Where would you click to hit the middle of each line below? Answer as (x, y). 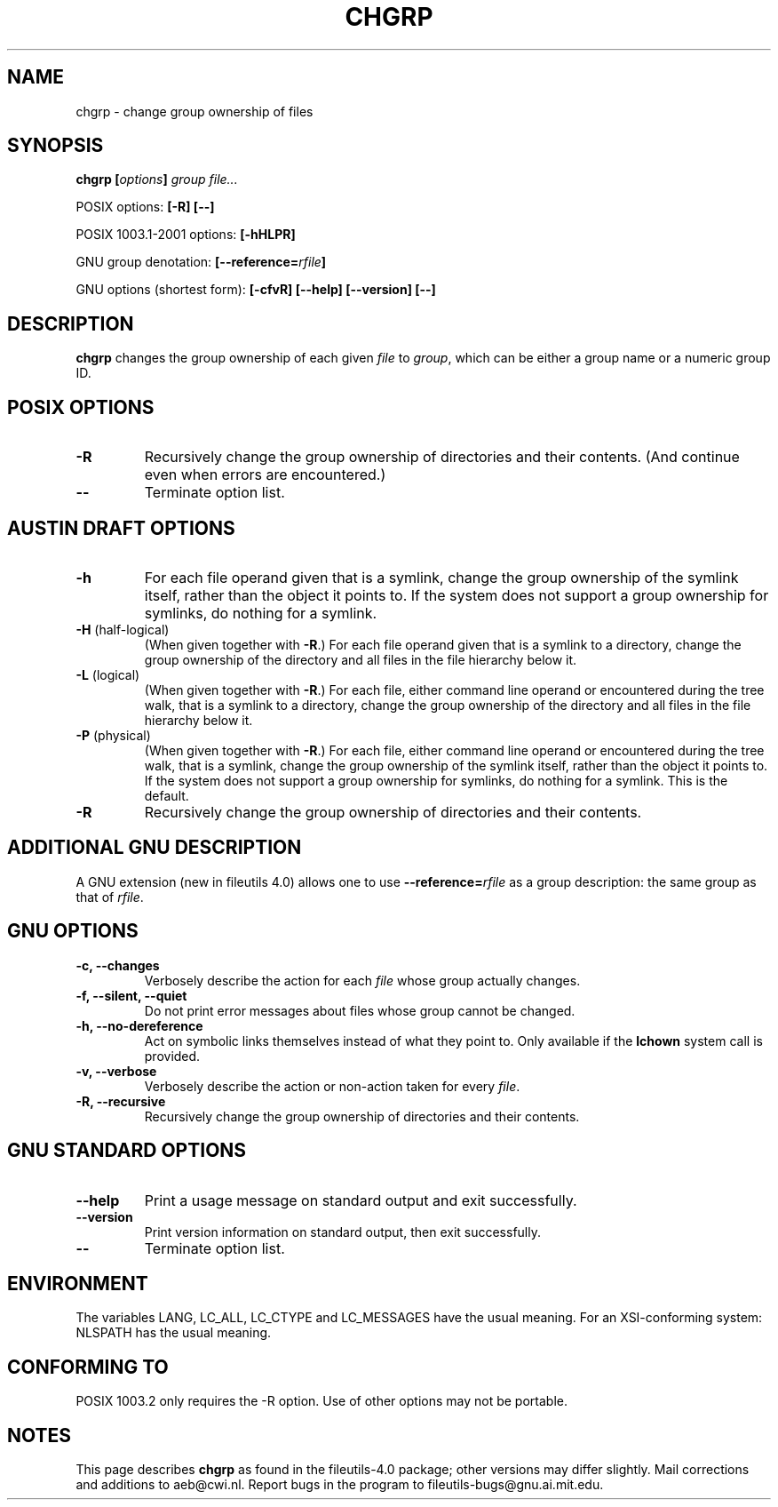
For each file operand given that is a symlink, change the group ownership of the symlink (441, 577)
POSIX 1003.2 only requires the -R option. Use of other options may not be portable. (322, 1401)
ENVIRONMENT (78, 1283)
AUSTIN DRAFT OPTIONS (121, 528)
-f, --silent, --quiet (131, 995)
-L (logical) (108, 674)
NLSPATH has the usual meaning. (174, 1333)
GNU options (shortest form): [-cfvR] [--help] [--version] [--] (256, 290)
